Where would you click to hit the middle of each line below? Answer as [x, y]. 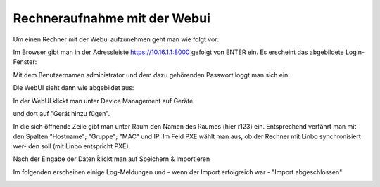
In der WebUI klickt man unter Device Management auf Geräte [103, 101]
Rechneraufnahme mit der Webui [112, 18]
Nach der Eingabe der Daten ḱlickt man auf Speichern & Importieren [112, 159]
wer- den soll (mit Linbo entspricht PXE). [72, 146]
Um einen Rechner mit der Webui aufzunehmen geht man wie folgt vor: [116, 39]
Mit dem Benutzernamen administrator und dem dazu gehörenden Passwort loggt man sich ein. [151, 75]
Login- [355, 52]
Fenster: [25, 62]
